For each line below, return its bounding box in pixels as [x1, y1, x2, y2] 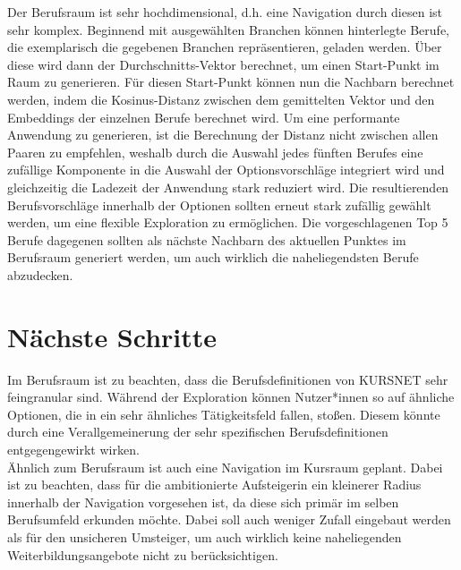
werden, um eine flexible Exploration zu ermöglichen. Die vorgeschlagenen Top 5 [7, 213, 448, 232]
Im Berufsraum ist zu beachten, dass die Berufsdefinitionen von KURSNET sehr [7, 370, 448, 388]
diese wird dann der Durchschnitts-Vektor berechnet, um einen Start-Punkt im [7, 55, 440, 73]
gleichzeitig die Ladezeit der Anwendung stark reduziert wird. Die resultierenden [7, 177, 449, 196]
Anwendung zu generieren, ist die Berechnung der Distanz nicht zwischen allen [7, 125, 439, 144]
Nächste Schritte [7, 318, 218, 354]
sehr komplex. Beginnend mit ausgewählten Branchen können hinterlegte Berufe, [7, 20, 450, 38]
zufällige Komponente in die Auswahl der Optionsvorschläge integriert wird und [7, 160, 445, 179]
